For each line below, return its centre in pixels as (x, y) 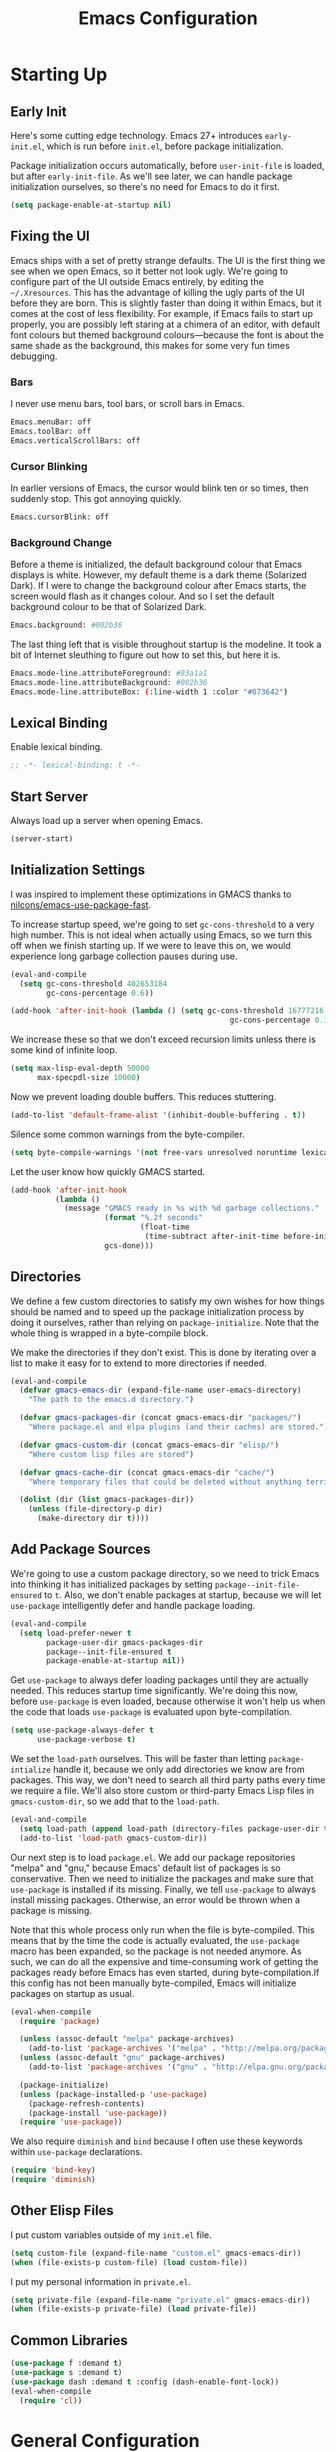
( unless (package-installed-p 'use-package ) (113, 2094)
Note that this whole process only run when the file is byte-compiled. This (162, 1929)
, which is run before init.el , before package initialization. (162, 146)
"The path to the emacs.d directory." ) (111, 1400)
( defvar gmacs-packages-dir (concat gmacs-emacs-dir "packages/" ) (160, 1418)
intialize (31, 1770)
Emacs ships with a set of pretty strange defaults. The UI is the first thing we (168, 260)
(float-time (164, 1227)
